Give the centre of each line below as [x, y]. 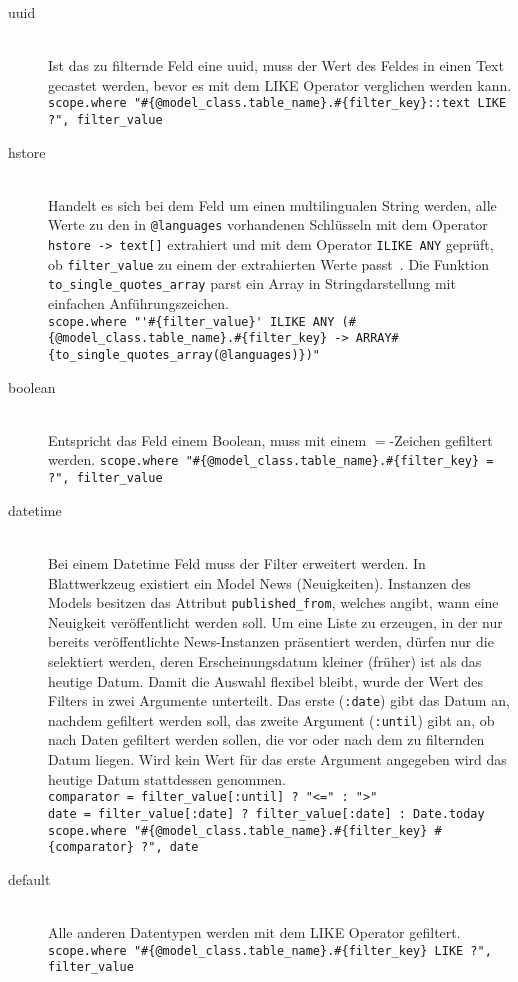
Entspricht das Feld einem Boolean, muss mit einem [207, 439]
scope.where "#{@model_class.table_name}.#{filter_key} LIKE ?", [270, 950]
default [29, 878]
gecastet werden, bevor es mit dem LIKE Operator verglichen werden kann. [280, 84]
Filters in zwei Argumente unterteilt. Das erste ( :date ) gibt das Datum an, [279, 700]
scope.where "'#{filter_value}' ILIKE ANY [191, 321]
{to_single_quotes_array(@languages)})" [184, 355]
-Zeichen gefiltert [441, 439]
